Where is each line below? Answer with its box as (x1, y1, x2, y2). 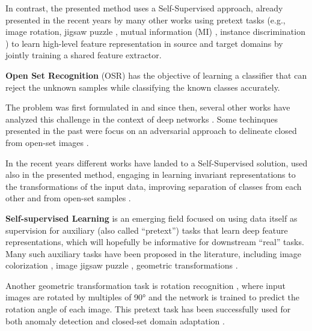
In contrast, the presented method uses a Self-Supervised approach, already (5, 2, 283, 14)
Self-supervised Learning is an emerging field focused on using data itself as (5, 211, 298, 224)
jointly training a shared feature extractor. (5, 49, 162, 61)
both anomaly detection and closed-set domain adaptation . (5, 314, 225, 327)
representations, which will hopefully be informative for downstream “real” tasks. (5, 235, 304, 248)
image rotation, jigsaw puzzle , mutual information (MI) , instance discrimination (5, 25, 305, 38)
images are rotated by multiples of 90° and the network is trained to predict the (5, 291, 300, 303)
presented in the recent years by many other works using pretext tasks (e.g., (5, 13, 286, 26)
